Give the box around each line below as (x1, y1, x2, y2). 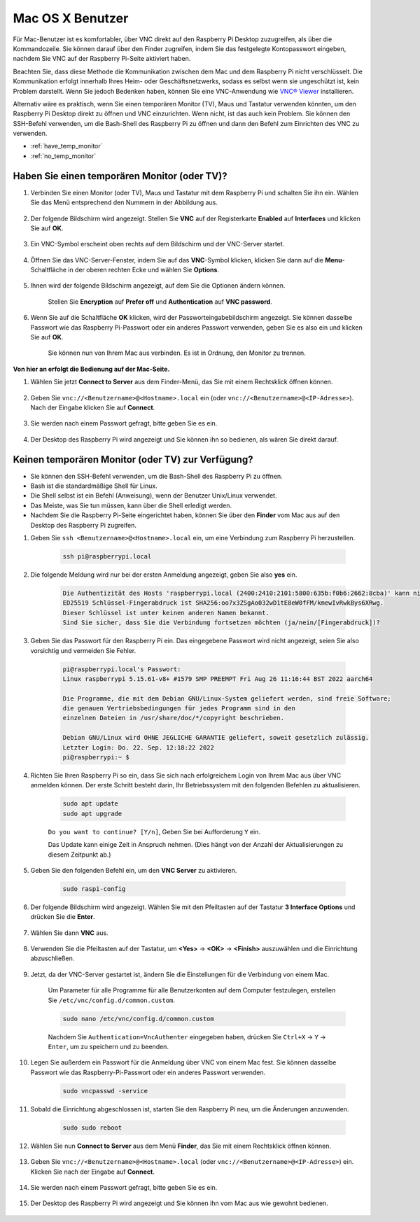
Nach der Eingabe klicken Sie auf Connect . (30, 403, 155, 412)
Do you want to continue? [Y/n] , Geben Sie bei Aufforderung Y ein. (48, 827, 261, 836)
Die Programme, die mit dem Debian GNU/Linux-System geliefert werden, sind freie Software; (62, 694, 391, 703)
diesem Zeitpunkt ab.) (48, 850, 111, 859)
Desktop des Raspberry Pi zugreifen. (30, 521, 136, 529)
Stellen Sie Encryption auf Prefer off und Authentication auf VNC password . (48, 297, 272, 306)
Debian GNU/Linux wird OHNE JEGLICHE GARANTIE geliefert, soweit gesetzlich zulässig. (62, 733, 370, 742)
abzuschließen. (30, 954, 75, 962)
